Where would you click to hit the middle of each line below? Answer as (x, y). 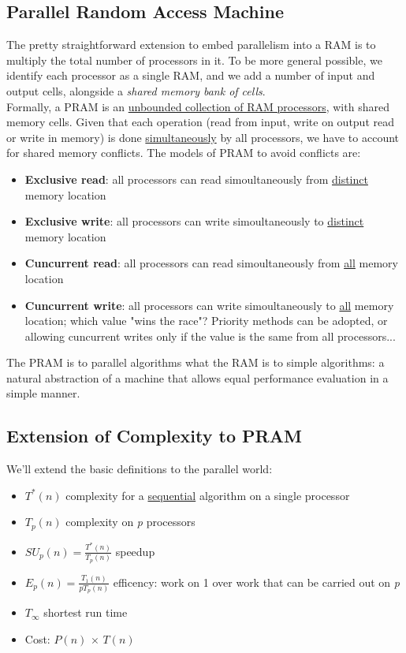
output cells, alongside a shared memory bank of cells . (136, 90)
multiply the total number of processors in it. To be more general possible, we (194, 60)
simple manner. (43, 393)
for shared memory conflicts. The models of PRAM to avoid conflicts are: (184, 153)
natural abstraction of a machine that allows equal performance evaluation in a (197, 377)
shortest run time (86, 612)
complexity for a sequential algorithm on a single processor (208, 495)
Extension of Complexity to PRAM (154, 436)
